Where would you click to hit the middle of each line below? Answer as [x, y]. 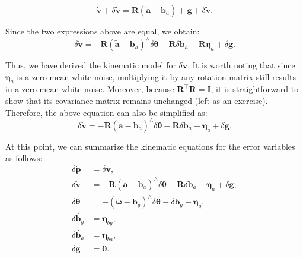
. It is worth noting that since [241, 65]
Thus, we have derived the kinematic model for [91, 65]
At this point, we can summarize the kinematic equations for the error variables [150, 146]
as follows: [24, 158]
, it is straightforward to [255, 89]
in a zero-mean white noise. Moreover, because [90, 89]
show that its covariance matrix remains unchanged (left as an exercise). [137, 101]
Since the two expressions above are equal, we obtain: [103, 31]
